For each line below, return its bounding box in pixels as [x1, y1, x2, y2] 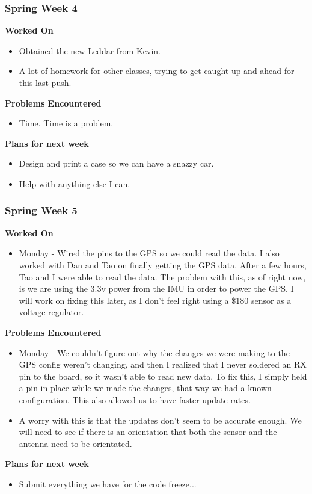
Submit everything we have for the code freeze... [19, 477, 197, 490]
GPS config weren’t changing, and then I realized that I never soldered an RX [19, 358, 307, 371]
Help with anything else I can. [19, 177, 130, 190]
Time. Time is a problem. [19, 117, 114, 129]
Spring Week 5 [5, 203, 78, 218]
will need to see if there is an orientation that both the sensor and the [19, 425, 277, 438]
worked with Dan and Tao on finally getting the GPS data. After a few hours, [19, 258, 307, 271]
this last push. [19, 76, 72, 88]
